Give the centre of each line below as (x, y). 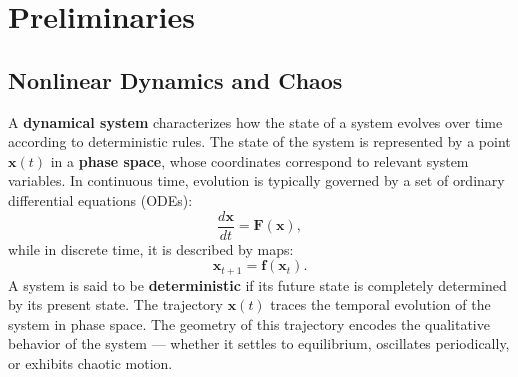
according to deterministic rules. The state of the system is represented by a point (259, 141)
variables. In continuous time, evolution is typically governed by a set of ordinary (256, 180)
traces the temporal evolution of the (380, 304)
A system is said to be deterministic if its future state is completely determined (257, 284)
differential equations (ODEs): (100, 199)
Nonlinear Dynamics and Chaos (175, 79)
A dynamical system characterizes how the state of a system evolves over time (255, 121)
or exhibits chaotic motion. (90, 363)
